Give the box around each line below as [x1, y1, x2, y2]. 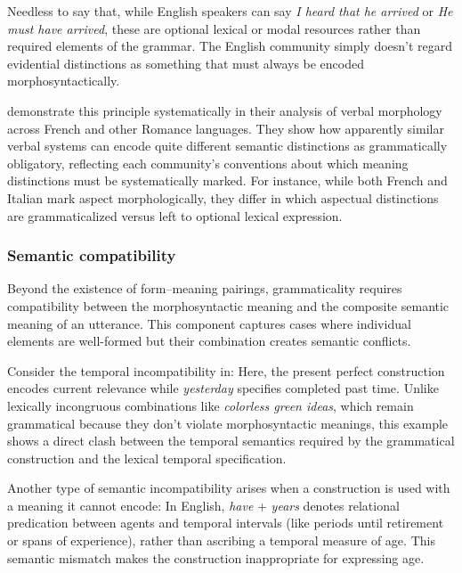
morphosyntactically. [7, 71, 120, 90]
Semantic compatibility [7, 244, 176, 266]
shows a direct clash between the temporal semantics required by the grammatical [7, 431, 455, 450]
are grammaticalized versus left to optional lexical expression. [7, 206, 343, 225]
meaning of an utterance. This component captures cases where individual [7, 314, 411, 332]
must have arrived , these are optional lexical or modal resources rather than [7, 19, 421, 37]
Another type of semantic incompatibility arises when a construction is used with [7, 479, 450, 497]
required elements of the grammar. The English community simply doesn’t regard [7, 37, 453, 55]
